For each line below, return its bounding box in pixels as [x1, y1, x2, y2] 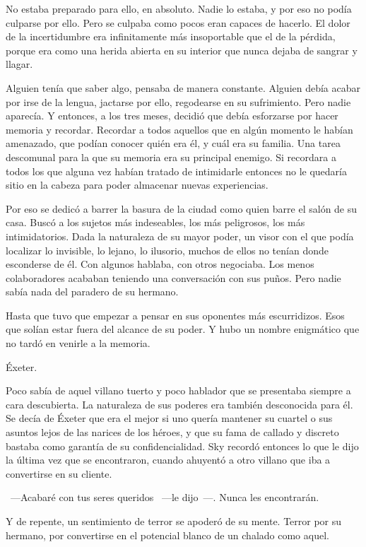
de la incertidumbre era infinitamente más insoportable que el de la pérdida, [6, 29, 336, 44]
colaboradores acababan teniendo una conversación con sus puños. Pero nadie [6, 270, 341, 285]
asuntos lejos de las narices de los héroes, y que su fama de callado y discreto [6, 425, 339, 440]
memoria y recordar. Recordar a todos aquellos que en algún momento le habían [6, 122, 353, 136]
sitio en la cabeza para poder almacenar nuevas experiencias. [6, 177, 268, 192]
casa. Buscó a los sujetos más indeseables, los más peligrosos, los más [6, 215, 305, 230]
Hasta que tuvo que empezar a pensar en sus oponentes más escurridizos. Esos [6, 307, 345, 322]
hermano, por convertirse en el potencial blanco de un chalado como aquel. [6, 527, 329, 542]
